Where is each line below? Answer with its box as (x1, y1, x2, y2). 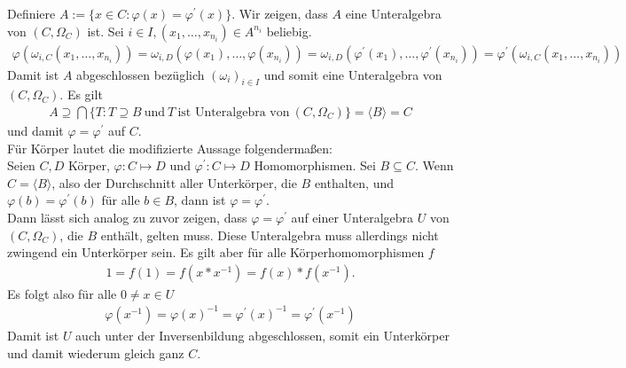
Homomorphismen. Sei (254, 156, 376, 175)
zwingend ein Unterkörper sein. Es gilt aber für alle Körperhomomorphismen (7, 243, 425, 262)
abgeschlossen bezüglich (76, 65, 205, 83)
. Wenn (414, 156, 454, 175)
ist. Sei (87, 21, 124, 40)
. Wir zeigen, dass (231, 4, 328, 22)
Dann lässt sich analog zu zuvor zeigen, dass (7, 208, 247, 227)
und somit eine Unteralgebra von (263, 65, 442, 83)
